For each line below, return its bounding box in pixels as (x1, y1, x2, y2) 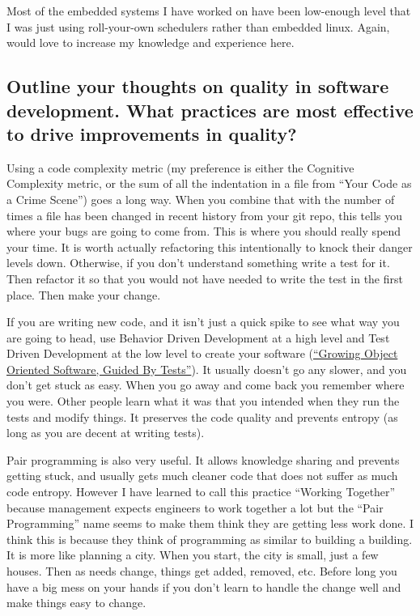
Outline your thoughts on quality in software (6, 74, 389, 99)
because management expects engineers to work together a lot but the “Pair (6, 499, 384, 516)
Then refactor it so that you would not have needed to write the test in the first (6, 270, 403, 287)
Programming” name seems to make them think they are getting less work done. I (6, 515, 414, 532)
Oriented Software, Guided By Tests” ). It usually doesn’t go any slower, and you (6, 360, 407, 377)
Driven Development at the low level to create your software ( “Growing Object (6, 345, 398, 362)
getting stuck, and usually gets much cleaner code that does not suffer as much (6, 467, 398, 484)
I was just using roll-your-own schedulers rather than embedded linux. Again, (6, 18, 390, 35)
